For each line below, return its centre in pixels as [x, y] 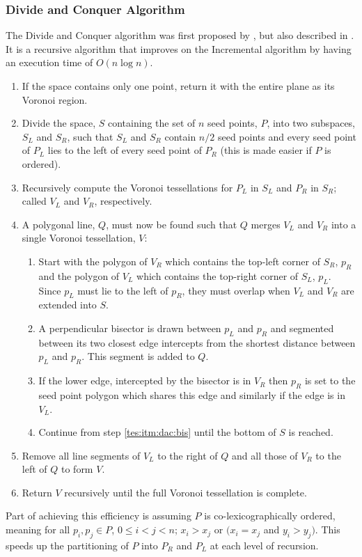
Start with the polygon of [93, 261]
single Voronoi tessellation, [79, 238]
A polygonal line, [58, 224]
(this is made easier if [266, 150]
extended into [68, 305]
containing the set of [151, 123]
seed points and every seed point [287, 136]
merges [266, 224]
